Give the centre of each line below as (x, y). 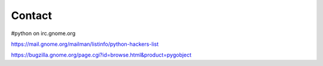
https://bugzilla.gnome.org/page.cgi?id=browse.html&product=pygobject (101, 55)
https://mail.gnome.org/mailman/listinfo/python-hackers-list (85, 44)
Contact (31, 15)
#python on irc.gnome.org (43, 33)
